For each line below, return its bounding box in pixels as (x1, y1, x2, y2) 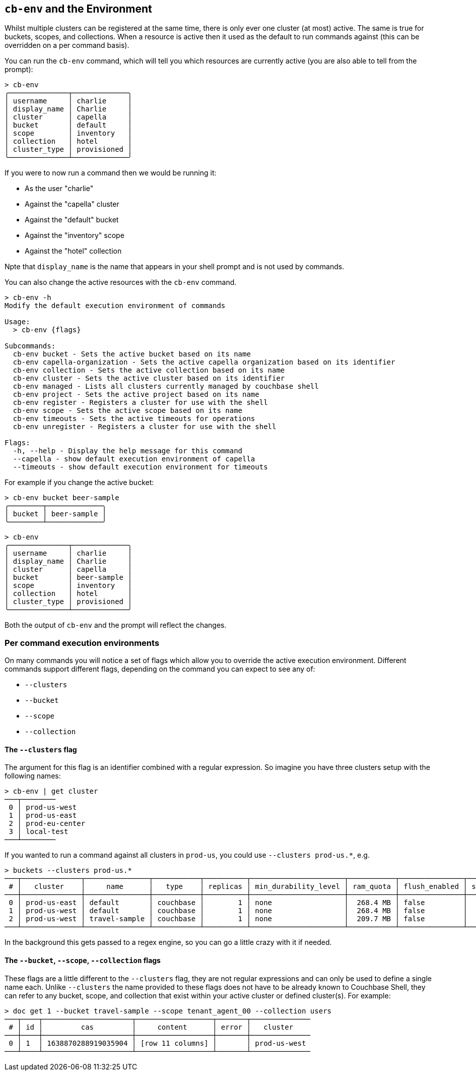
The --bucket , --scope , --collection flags (5, 956, 161, 965)
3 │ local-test (9, 827, 69, 836)
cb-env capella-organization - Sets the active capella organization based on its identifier (13, 358, 395, 367)
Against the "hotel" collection (25, 247, 122, 256)
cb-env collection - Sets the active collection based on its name (13, 366, 285, 375)
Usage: (5, 318, 30, 326)
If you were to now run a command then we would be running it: (5, 168, 217, 177)
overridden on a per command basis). (5, 41, 129, 50)
